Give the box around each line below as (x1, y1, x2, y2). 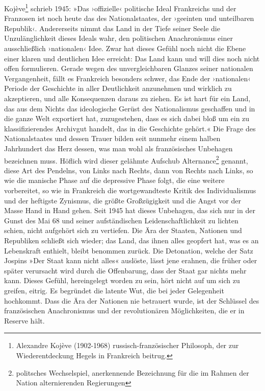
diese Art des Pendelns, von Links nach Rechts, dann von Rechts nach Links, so (4, 165, 253, 175)
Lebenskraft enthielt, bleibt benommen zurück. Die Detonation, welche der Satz (4, 245, 253, 256)
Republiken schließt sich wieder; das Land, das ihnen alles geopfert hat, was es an (4, 235, 259, 245)
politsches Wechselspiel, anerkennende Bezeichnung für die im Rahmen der (16, 367, 249, 378)
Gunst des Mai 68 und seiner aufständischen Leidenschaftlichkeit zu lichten (4, 215, 238, 225)
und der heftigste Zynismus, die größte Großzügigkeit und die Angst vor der (4, 195, 241, 205)
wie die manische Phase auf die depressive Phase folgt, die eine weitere (4, 175, 225, 186)
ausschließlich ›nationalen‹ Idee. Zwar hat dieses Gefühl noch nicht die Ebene (4, 43, 246, 54)
